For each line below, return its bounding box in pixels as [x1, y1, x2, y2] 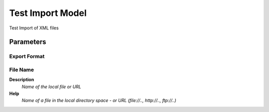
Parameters [9, 38, 46, 46]
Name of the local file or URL [21, 84, 82, 90]
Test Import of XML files [9, 25, 59, 31]
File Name [9, 66, 34, 73]
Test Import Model [9, 7, 87, 18]
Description [9, 77, 34, 83]
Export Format [9, 53, 45, 60]
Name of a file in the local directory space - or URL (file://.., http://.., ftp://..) [21, 98, 176, 104]
